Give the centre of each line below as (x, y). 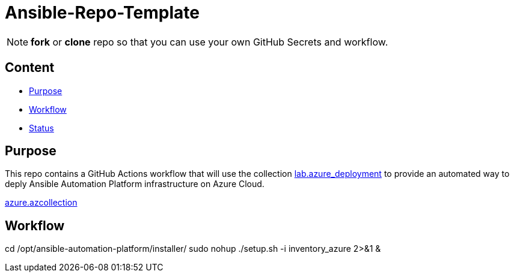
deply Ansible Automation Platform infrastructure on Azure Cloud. (135, 184)
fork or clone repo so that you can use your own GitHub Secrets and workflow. (210, 42)
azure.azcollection (41, 203)
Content (30, 68)
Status (41, 128)
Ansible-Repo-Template (102, 13)
